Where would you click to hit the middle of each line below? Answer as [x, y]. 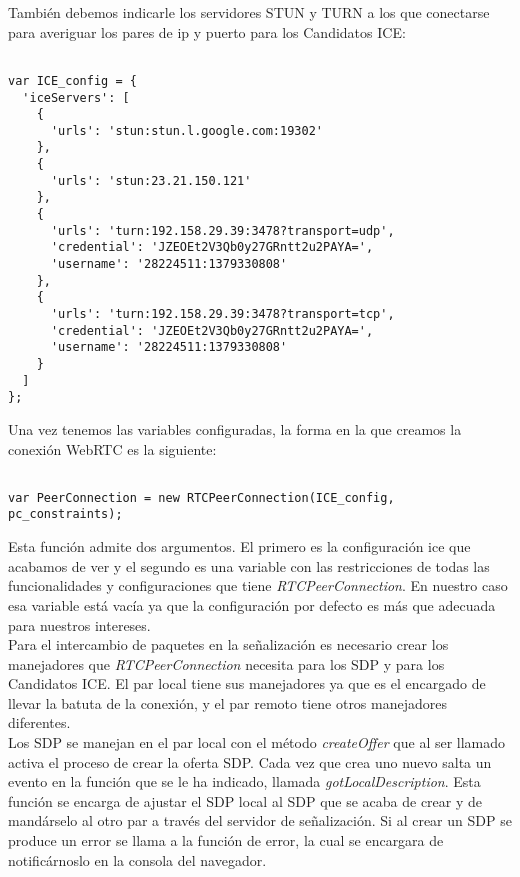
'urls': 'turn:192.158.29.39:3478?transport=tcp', [222, 314]
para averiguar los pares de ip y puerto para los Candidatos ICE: [207, 31]
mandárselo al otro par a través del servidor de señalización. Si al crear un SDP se [260, 820]
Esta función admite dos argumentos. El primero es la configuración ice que [239, 546]
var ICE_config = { [72, 80]
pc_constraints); [65, 514]
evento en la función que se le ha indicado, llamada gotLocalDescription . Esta [244, 781]
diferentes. [39, 722]
